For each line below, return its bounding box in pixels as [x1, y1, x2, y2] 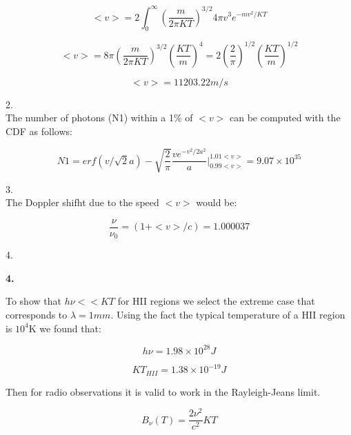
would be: [196, 195, 237, 210]
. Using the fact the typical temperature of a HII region [110, 307, 345, 322]
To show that [6, 294, 61, 308]
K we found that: [28, 321, 101, 335]
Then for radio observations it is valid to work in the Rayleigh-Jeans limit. [6, 384, 321, 398]
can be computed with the [230, 110, 341, 125]
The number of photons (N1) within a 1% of [6, 110, 193, 125]
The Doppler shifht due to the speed [6, 195, 159, 210]
